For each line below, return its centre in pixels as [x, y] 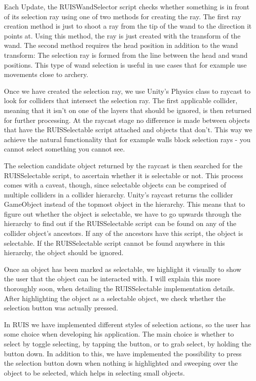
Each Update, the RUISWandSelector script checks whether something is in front [127, 6]
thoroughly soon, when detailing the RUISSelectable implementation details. [119, 288]
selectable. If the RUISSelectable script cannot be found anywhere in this [115, 243]
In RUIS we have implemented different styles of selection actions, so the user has [128, 324]
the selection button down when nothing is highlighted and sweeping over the [121, 363]
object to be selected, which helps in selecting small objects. [94, 372]
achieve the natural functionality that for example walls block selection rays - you [127, 139]
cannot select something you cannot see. [65, 149]
